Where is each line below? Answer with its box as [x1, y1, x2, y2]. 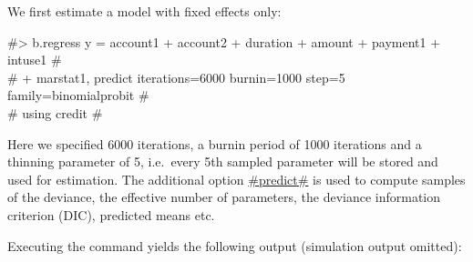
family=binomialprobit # [7, 86, 149, 105]
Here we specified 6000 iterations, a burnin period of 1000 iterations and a [7, 134, 422, 153]
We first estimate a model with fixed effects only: [7, 2, 282, 20]
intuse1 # [7, 50, 62, 69]
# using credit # [7, 103, 103, 122]
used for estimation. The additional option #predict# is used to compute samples [7, 169, 466, 188]
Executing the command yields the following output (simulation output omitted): [7, 236, 462, 255]
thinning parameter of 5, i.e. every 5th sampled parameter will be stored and [7, 152, 438, 171]
